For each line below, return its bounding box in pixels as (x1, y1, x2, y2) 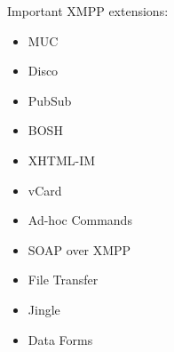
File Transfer (28, 270, 99, 289)
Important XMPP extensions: (7, 2, 169, 20)
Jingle (28, 300, 60, 318)
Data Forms (28, 330, 93, 348)
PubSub (28, 91, 72, 109)
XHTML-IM (28, 150, 96, 169)
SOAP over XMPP (28, 240, 131, 259)
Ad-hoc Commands (28, 211, 132, 229)
